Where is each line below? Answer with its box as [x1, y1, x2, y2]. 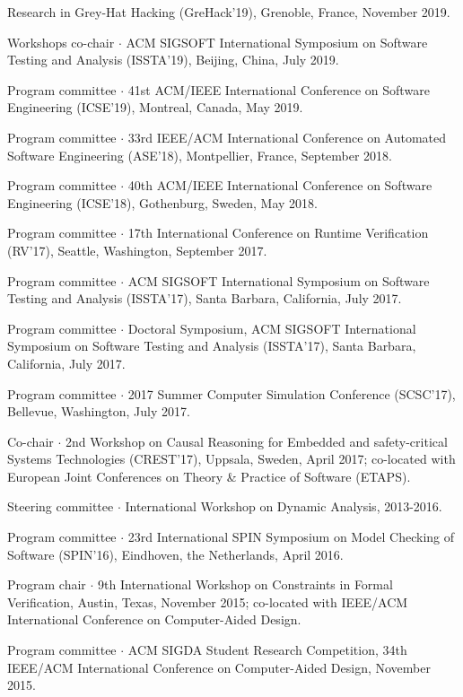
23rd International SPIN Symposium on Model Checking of [127, 527, 455, 546]
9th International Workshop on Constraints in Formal [98, 575, 393, 594]
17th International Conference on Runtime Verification [127, 223, 429, 242]
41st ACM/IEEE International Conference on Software [127, 80, 430, 99]
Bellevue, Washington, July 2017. [7, 402, 190, 421]
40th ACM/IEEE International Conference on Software [127, 176, 432, 195]
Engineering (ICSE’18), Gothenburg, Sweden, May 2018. [7, 193, 318, 212]
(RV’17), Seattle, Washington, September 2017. [7, 240, 267, 259]
